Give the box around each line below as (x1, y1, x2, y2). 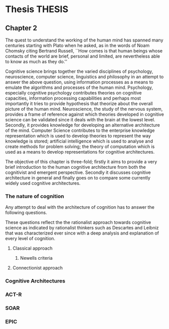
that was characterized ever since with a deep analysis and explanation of (5, 230, 159, 236)
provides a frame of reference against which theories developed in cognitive (5, 111, 164, 117)
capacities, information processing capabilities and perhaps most (5, 95, 141, 101)
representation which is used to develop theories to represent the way (5, 133, 151, 138)
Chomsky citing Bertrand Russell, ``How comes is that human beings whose (5, 48, 163, 54)
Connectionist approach (12, 265, 63, 271)
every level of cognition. (5, 236, 55, 242)
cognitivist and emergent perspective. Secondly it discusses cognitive (5, 169, 151, 175)
